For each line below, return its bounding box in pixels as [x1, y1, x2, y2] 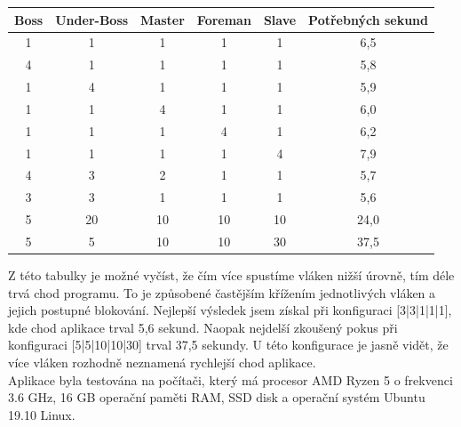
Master [140, 10, 185, 28]
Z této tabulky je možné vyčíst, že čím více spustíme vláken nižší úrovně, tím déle [8, 266, 455, 285]
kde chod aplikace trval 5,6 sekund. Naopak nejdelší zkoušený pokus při [8, 318, 398, 336]
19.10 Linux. [8, 405, 76, 423]
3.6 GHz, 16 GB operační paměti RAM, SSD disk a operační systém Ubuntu [8, 388, 425, 407]
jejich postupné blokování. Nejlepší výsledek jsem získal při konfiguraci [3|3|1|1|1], [8, 301, 452, 319]
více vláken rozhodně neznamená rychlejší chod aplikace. [8, 353, 316, 371]
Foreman [196, 10, 251, 28]
